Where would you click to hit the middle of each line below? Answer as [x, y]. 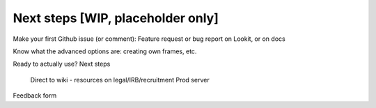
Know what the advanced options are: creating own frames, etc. [105, 51]
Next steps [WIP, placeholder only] [116, 18]
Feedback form [35, 96]
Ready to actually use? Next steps [62, 64]
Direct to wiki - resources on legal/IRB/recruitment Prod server [120, 80]
